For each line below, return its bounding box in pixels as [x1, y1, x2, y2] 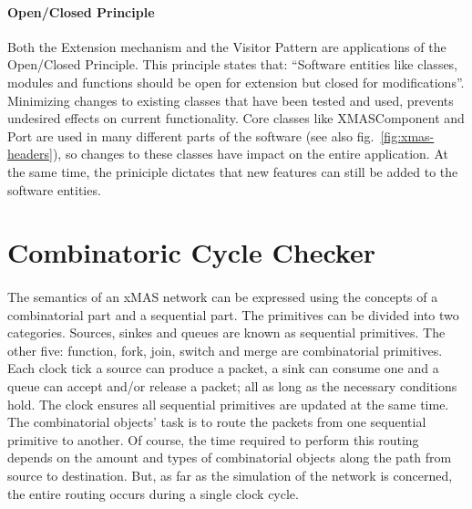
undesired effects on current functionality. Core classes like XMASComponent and [7, 109, 465, 128]
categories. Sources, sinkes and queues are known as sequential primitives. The [7, 323, 446, 342]
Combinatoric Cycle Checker [7, 234, 375, 271]
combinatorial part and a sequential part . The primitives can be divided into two [7, 305, 459, 324]
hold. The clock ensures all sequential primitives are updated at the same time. [7, 394, 449, 413]
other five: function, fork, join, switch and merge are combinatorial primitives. [7, 340, 443, 359]
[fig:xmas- [380, 126, 435, 145]
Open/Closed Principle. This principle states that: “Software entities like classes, [7, 55, 458, 74]
